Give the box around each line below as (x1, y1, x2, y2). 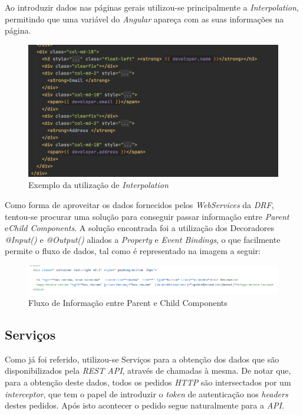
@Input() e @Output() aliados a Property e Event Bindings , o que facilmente (5, 233, 281, 245)
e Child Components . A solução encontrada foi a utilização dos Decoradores (5, 222, 275, 234)
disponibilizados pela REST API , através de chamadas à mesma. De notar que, (5, 364, 291, 377)
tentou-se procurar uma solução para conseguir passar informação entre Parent (5, 210, 289, 222)
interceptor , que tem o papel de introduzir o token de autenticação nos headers (5, 387, 288, 400)
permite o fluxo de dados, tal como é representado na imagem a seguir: (5, 245, 261, 257)
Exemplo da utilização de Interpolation (28, 179, 169, 191)
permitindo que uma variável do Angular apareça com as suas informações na (5, 12, 284, 25)
